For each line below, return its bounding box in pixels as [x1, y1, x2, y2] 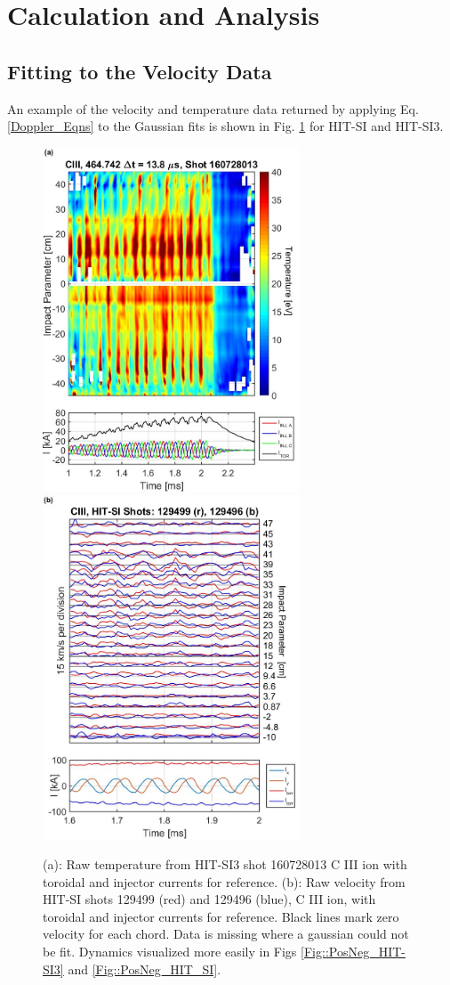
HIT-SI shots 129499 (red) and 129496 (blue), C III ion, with [43, 890, 376, 908]
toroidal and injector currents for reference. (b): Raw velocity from [43, 872, 406, 891]
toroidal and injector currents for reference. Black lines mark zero [43, 907, 399, 925]
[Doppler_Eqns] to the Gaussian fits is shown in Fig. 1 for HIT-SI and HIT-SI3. [7, 117, 444, 135]
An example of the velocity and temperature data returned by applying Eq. [7, 99, 419, 118]
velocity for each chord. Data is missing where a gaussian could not [43, 924, 409, 943]
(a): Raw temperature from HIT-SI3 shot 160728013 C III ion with [43, 854, 407, 873]
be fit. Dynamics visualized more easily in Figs [43, 941, 297, 960]
